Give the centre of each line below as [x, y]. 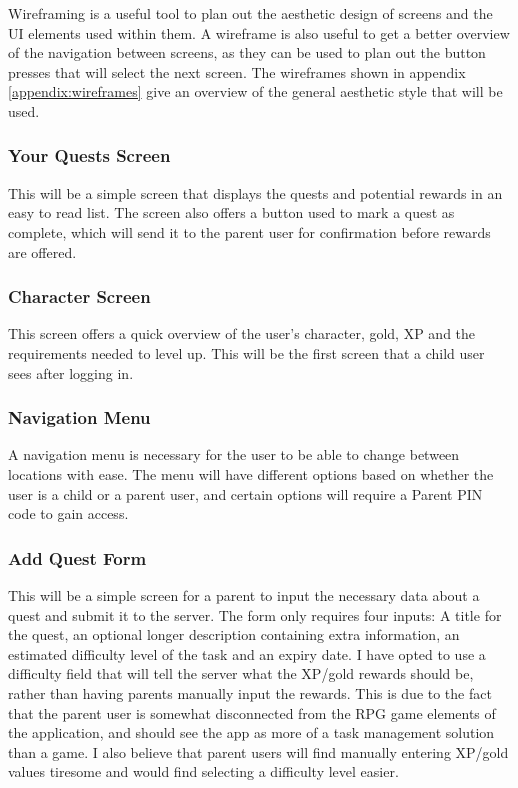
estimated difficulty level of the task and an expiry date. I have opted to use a [247, 653]
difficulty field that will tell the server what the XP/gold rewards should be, [241, 673]
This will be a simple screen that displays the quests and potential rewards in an [255, 192]
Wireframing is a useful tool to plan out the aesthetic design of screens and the [250, 13]
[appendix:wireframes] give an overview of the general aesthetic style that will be [255, 91]
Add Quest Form [77, 557]
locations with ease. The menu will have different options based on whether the [251, 473]
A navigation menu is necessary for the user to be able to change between [234, 454]
